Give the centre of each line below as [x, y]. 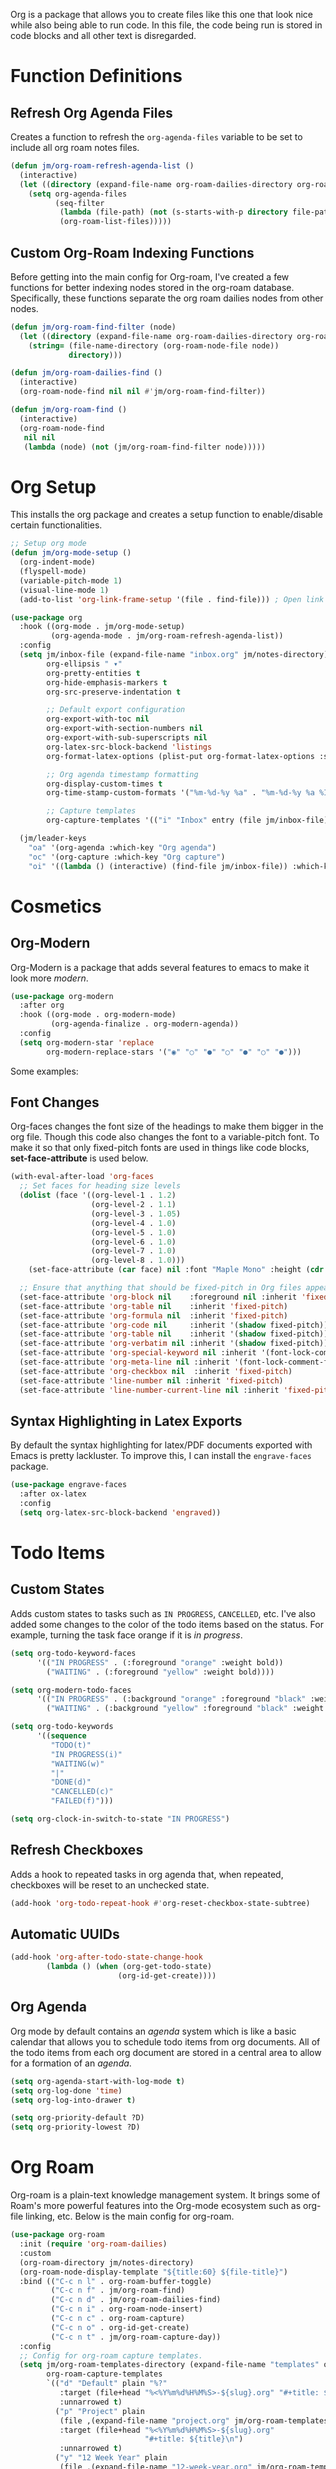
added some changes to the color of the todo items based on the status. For [167, 1624]
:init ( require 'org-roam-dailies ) [93, 2244]
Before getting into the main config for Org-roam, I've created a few [150, 276]
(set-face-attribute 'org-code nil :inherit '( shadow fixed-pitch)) [174, 1325]
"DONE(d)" [71, 1782]
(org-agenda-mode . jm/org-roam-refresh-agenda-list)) [167, 636]
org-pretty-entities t [93, 673]
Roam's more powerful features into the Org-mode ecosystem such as [156, 2206]
